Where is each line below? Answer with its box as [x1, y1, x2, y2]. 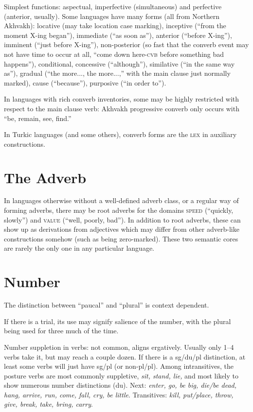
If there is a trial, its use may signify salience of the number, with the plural [4, 316, 231, 326]
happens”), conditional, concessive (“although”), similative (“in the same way [4, 58, 235, 69]
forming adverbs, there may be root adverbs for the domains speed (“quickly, [4, 205, 234, 215]
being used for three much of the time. [4, 326, 119, 336]
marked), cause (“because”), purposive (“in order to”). [4, 77, 166, 87]
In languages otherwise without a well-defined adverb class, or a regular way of [4, 195, 239, 206]
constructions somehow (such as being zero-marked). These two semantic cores [4, 233, 238, 243]
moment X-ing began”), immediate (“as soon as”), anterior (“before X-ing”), [4, 30, 232, 40]
